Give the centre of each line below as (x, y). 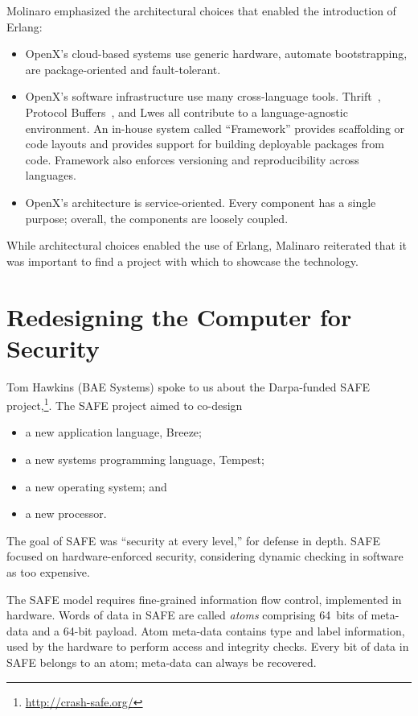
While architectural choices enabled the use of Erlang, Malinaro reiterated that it (207, 245)
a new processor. (66, 513)
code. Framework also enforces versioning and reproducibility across (192, 159)
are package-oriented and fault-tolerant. (123, 69)
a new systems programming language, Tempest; (145, 459)
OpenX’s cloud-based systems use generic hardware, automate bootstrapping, (216, 54)
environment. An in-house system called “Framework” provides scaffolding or (215, 128)
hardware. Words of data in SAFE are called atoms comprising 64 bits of (187, 615)
